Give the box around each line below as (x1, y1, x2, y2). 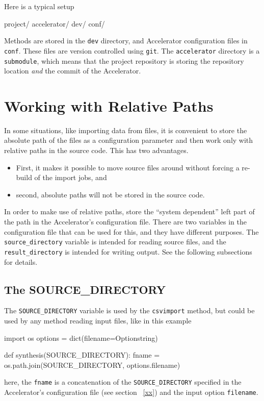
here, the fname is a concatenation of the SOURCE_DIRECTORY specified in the (4, 377, 242, 387)
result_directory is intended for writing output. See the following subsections (4, 246, 252, 257)
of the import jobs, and (34, 172, 107, 183)
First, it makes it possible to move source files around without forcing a (16, 162, 240, 172)
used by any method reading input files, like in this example (4, 315, 192, 325)
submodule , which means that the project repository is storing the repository (4, 55, 244, 66)
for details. (4, 256, 38, 267)
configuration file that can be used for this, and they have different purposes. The (4, 226, 259, 237)
